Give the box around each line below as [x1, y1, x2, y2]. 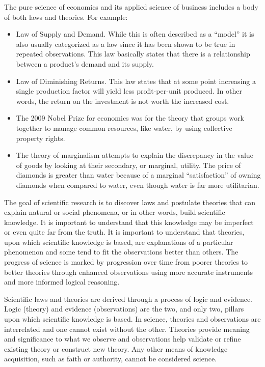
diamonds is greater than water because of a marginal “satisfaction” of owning [16, 170, 261, 180]
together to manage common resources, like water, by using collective [16, 122, 232, 133]
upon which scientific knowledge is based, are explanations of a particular [4, 236, 233, 247]
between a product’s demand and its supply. [16, 58, 154, 69]
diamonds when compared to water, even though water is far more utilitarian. [16, 179, 259, 190]
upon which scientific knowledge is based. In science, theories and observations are [4, 314, 261, 324]
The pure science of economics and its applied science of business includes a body [4, 2, 258, 12]
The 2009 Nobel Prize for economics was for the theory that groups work [16, 112, 244, 123]
